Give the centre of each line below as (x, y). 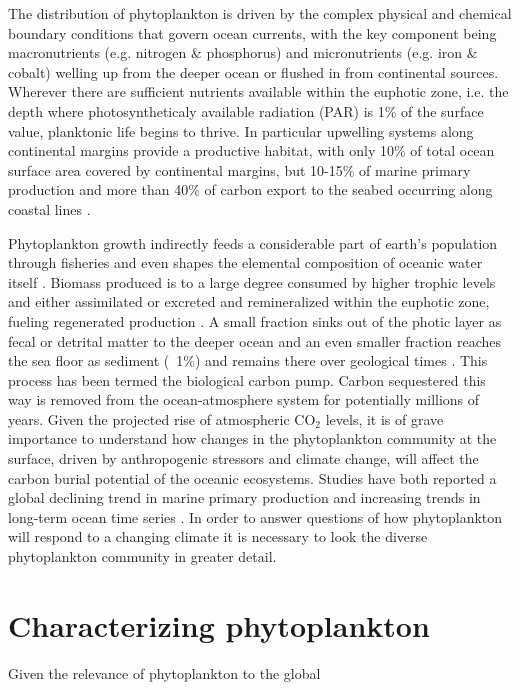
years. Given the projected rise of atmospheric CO (162, 418)
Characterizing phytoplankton (219, 624)
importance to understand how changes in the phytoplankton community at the (252, 438)
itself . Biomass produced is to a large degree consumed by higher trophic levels (252, 281)
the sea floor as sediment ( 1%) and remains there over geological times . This (248, 360)
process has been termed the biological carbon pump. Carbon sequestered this (247, 379)
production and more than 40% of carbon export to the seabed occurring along (250, 189)
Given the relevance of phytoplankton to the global (164, 672)
